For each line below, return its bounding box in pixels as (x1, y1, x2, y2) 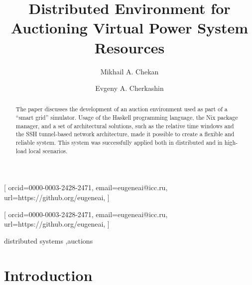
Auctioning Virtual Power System (10, 17, 249, 38)
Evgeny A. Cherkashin (95, 83, 164, 93)
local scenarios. (28, 146, 68, 155)
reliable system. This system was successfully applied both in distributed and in (15, 138, 223, 147)
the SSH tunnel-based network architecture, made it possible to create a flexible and (15, 130, 235, 138)
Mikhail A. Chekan (100, 66, 159, 76)
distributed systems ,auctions (4, 235, 93, 246)
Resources (94, 37, 165, 57)
